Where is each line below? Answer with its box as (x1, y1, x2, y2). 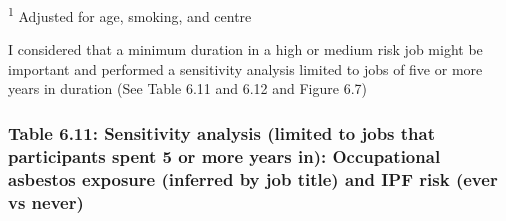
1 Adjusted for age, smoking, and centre (8, 3, 252, 26)
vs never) (8, 189, 84, 214)
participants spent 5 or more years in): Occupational (8, 143, 441, 168)
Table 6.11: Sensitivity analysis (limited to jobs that (8, 120, 436, 145)
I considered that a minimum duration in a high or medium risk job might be (8, 39, 483, 60)
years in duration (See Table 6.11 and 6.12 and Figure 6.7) (8, 78, 367, 99)
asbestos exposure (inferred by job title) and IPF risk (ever (8, 166, 498, 191)
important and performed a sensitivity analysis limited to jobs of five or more (8, 58, 483, 79)
